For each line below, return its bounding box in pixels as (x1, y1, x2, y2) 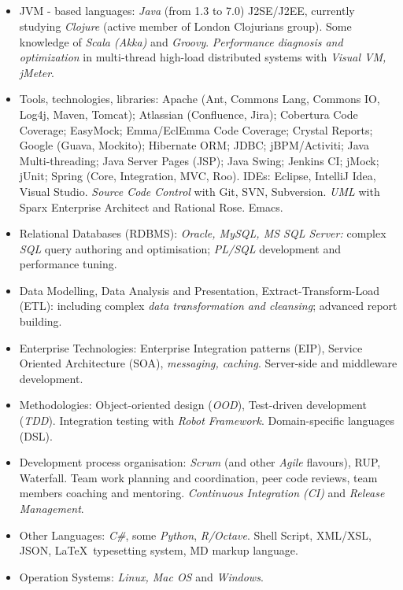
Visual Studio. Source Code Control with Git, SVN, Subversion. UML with (19, 183, 380, 199)
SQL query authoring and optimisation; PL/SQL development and (19, 240, 342, 256)
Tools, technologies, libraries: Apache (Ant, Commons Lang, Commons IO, (19, 90, 380, 107)
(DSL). (19, 427, 53, 444)
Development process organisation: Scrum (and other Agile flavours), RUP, (19, 454, 381, 470)
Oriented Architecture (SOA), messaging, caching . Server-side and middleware (19, 355, 397, 371)
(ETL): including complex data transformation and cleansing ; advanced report (19, 297, 397, 314)
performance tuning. (19, 256, 117, 272)
